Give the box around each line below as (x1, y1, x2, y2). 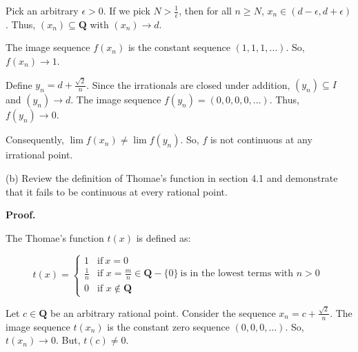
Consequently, (6, 132, 64, 147)
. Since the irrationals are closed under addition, (86, 77, 290, 92)
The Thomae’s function (6, 230, 104, 245)
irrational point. (6, 147, 73, 162)
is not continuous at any (210, 132, 312, 147)
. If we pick (103, 3, 150, 17)
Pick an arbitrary (6, 3, 79, 17)
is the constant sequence (128, 40, 230, 54)
